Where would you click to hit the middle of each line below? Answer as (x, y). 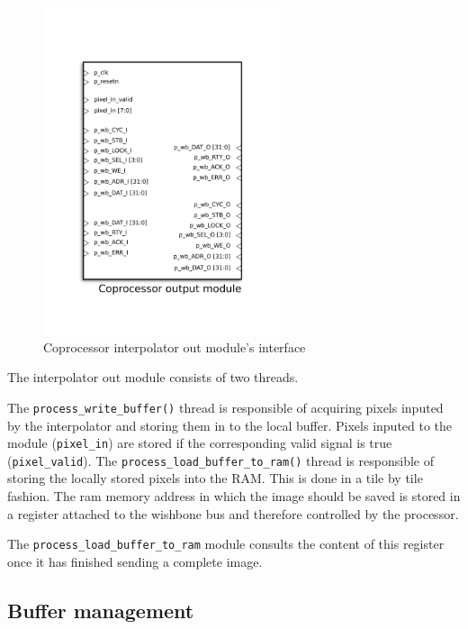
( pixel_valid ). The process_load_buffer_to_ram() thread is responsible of (220, 460)
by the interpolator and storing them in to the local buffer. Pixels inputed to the (230, 425)
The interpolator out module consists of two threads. (153, 377)
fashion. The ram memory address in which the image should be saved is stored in (234, 496)
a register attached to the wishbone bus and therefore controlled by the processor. (233, 513)
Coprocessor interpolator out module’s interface (175, 346)
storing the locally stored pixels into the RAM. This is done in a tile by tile (215, 478)
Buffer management (101, 610)
